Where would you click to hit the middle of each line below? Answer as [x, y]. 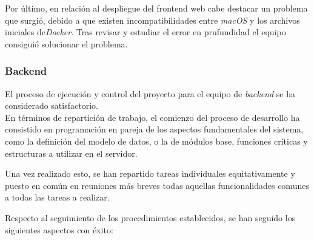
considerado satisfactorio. [52, 105]
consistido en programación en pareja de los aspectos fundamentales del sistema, [154, 129]
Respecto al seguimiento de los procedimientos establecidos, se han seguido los [150, 217]
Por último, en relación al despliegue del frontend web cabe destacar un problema [156, 8]
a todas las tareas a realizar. [57, 197]
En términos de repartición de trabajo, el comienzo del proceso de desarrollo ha [152, 117]
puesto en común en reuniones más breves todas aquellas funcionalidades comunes [157, 185]
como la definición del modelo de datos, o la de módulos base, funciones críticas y [156, 141]
